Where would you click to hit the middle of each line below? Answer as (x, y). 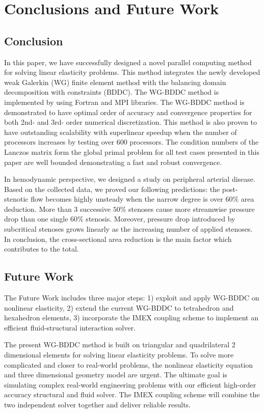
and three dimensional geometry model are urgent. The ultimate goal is (116, 375)
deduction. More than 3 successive (58, 209)
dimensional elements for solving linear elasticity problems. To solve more (119, 355)
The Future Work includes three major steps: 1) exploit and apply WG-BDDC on (132, 298)
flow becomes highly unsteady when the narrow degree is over (127, 199)
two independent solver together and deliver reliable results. (97, 404)
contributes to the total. (42, 249)
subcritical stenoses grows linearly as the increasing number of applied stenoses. (128, 229)
